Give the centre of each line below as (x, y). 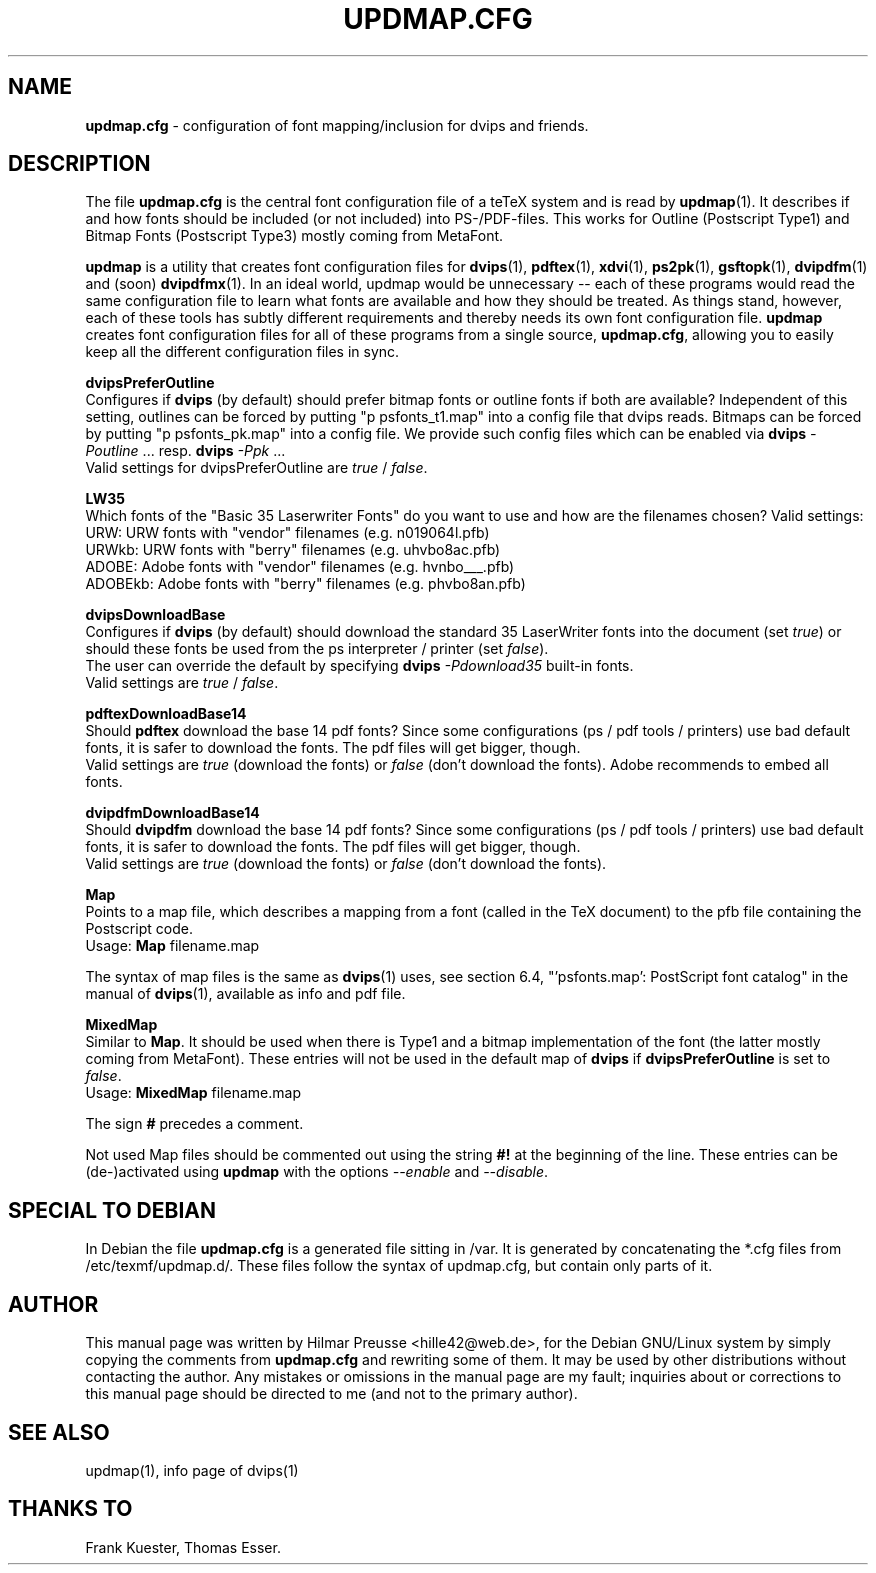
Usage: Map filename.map (172, 946)
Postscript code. (139, 929)
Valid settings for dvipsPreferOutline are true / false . (256, 468)
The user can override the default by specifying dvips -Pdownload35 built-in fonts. (359, 666)
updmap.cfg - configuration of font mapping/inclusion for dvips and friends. (337, 125)
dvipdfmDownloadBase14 (172, 813)
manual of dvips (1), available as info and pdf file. (245, 994)
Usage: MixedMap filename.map (193, 1093)
